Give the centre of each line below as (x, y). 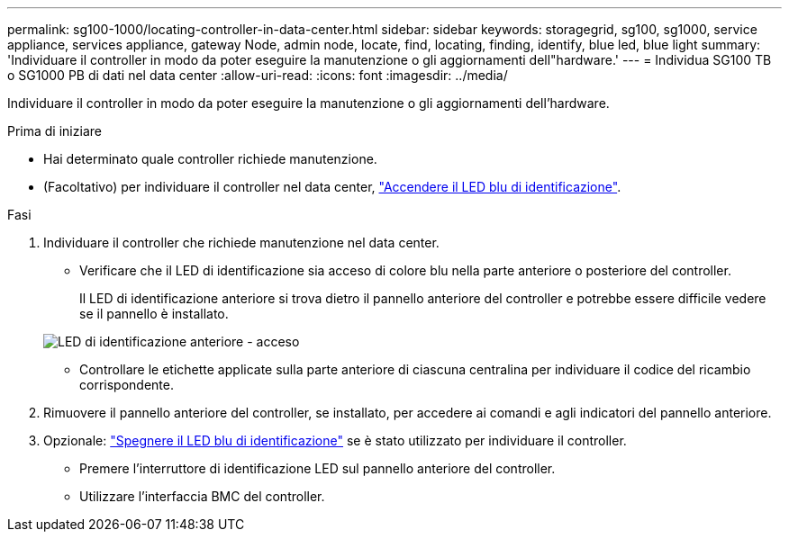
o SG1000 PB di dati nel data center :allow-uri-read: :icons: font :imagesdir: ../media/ (258, 75)
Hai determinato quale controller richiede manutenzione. (210, 159)
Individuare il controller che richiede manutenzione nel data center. (241, 243)
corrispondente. (127, 385)
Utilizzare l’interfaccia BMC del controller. (202, 496)
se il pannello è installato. (154, 314)
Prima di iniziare (54, 131)
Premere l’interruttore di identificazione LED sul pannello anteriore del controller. (317, 468)
